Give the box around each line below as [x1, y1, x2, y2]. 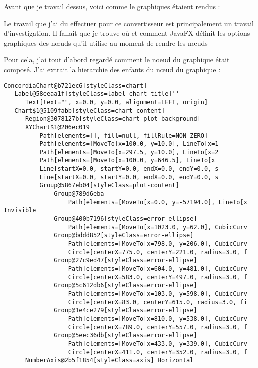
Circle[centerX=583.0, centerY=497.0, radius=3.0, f [68, 273, 247, 281]
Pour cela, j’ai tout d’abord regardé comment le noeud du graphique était [4, 54, 230, 65]
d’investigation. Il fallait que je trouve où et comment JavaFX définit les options [4, 28, 250, 38]
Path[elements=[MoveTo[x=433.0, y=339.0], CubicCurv [68, 340, 247, 347]
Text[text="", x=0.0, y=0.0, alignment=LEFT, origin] [25, 98, 208, 106]
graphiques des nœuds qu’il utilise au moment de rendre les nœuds [4, 37, 208, 48]
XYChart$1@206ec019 [25, 123, 90, 131]
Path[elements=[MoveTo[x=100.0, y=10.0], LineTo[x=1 [39, 140, 219, 148]
